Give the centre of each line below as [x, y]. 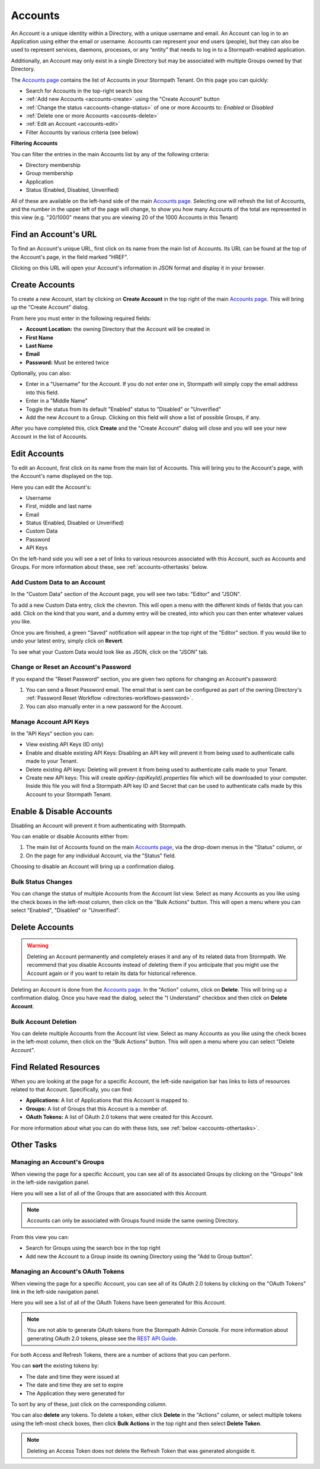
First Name [39, 337]
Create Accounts [43, 285]
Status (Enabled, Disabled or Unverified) [75, 523]
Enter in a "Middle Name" [57, 401]
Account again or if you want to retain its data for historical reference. [112, 973]
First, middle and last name [59, 506]
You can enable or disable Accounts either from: [70, 836]
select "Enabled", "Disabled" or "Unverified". [65, 910]
